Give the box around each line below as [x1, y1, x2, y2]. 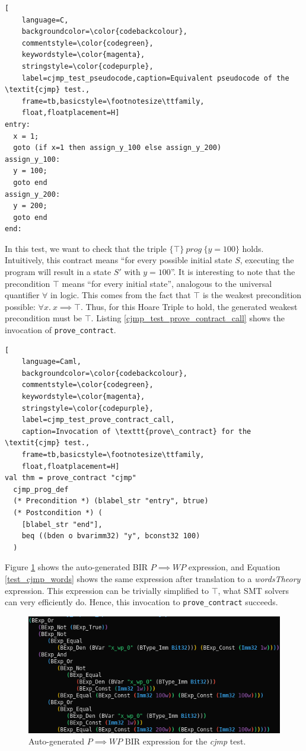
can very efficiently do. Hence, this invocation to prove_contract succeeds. [5, 596, 278, 608]
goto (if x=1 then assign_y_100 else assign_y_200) [13, 143, 222, 152]
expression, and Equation [188, 561, 280, 573]
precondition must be [5, 312, 82, 324]
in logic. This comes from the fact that [50, 289, 191, 301]
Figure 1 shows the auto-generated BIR [5, 561, 148, 573]
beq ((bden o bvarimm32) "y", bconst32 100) [21, 532, 200, 541]
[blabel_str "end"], [21, 520, 103, 529]
